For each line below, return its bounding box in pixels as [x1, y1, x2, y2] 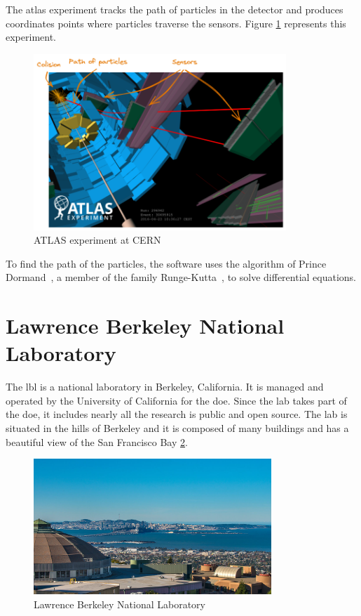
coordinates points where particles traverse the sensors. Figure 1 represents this [6, 15, 346, 30]
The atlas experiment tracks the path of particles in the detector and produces [6, 2, 343, 16]
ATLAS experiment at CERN [34, 232, 161, 247]
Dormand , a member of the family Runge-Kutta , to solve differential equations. [6, 270, 357, 284]
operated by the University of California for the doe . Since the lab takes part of [6, 393, 347, 407]
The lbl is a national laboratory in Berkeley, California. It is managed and [6, 379, 324, 394]
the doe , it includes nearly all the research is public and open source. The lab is [6, 407, 348, 421]
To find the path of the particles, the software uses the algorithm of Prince [6, 256, 327, 270]
